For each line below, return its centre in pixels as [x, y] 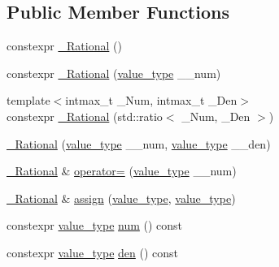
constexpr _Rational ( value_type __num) [114, 73]
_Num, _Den [216, 116]
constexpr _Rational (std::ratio [85, 116]
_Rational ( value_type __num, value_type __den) [139, 143]
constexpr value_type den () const [93, 252]
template [28, 100]
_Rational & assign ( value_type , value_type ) [121, 198]
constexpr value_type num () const [95, 225]
